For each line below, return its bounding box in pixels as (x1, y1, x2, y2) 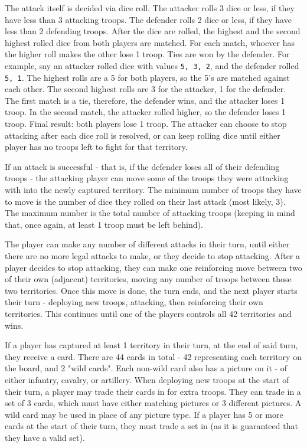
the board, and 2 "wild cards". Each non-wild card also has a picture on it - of (5, 362, 288, 374)
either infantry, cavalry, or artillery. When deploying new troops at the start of (5, 373, 289, 385)
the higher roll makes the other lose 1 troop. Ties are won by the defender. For (5, 48, 290, 60)
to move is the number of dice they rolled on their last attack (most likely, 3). (5, 195, 286, 207)
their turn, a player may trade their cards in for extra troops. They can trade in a (5, 385, 301, 397)
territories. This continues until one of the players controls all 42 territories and (5, 307, 292, 319)
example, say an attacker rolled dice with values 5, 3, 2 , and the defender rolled (5, 59, 299, 71)
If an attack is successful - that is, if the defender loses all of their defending (5, 160, 280, 172)
